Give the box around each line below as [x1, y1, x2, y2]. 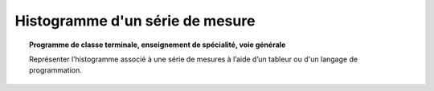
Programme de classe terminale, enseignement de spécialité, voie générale [29, 40, 286, 49]
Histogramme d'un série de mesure [14, 12, 256, 30]
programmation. [29, 65, 82, 75]
